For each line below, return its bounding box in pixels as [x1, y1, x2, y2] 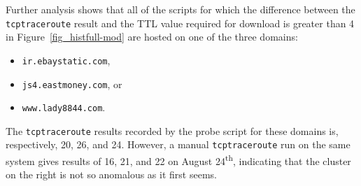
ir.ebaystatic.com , [22, 52, 111, 67]
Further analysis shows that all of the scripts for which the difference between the [6, 2, 355, 16]
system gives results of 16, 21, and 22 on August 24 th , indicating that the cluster [6, 152, 351, 168]
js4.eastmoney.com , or [22, 76, 122, 91]
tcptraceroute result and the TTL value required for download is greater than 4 [6, 15, 355, 30]
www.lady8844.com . [22, 100, 106, 115]
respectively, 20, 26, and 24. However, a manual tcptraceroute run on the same [6, 137, 351, 152]
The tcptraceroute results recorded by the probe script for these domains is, [6, 123, 339, 138]
